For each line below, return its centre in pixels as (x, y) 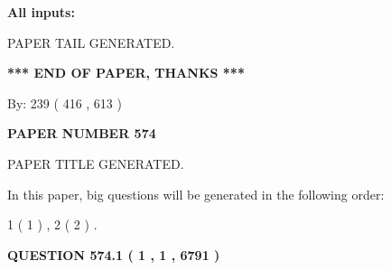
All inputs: (41, 12)
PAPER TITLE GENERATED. (96, 163)
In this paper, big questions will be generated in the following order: (196, 194)
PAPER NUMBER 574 (82, 133)
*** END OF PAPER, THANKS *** (126, 73)
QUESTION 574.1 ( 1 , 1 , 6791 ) (114, 254)
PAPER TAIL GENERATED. (91, 42)
